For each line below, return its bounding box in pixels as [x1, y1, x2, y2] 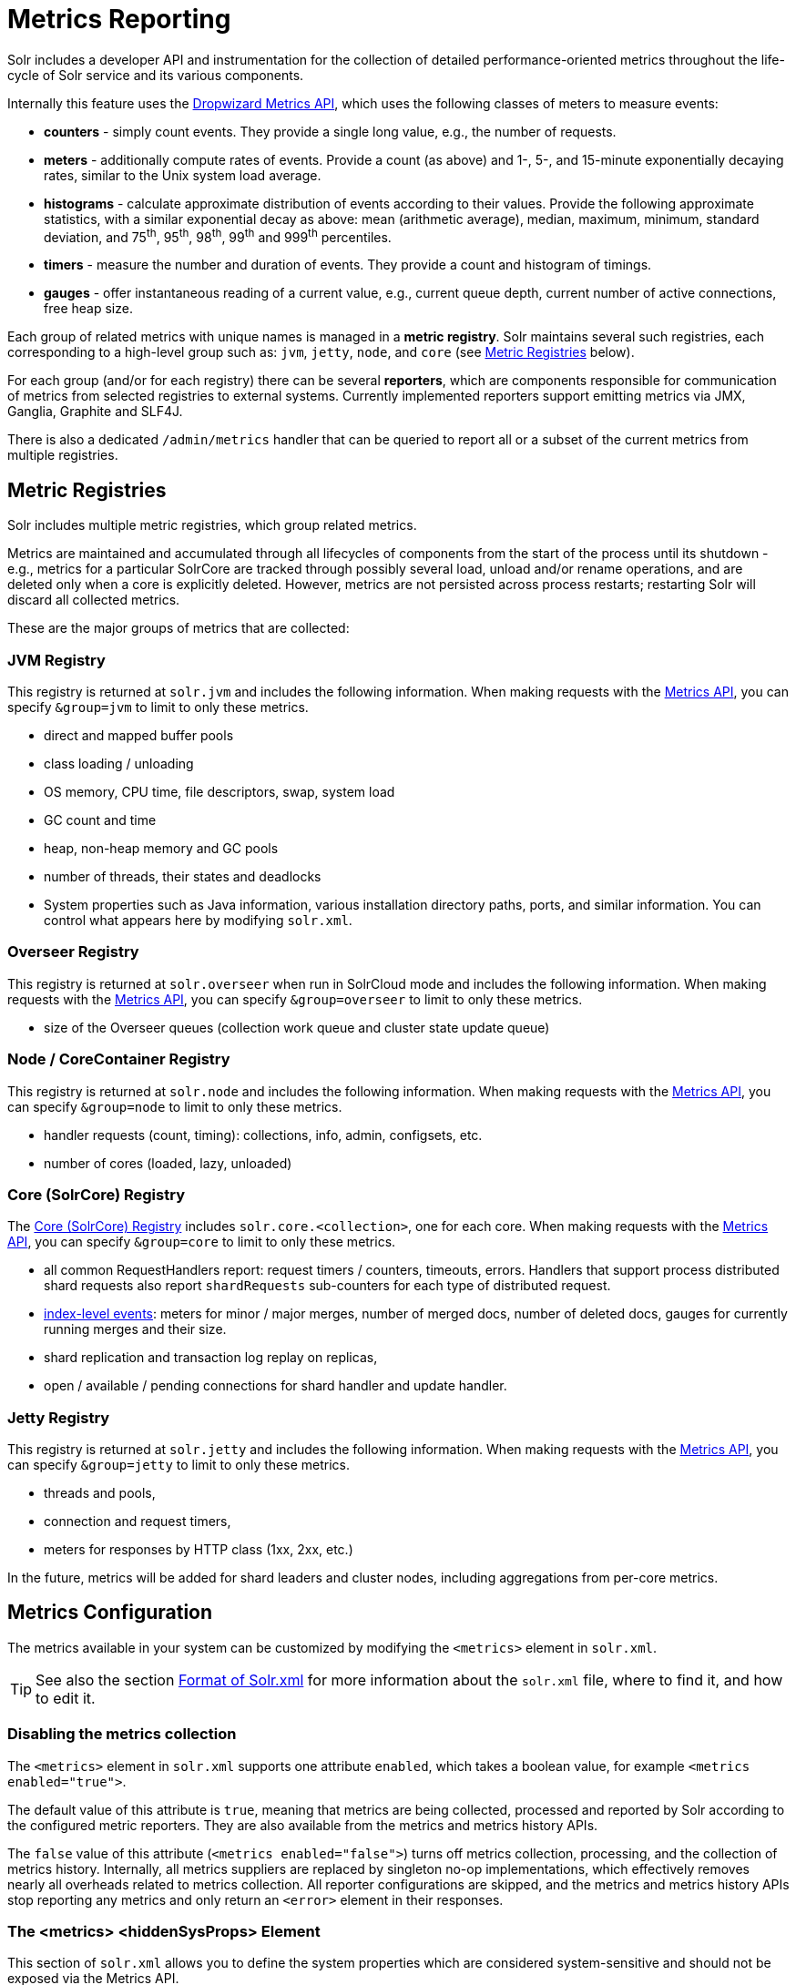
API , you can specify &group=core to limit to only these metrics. [7, 1234, 396, 1250]
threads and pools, [44, 1485, 156, 1501]
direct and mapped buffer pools [44, 728, 234, 743]
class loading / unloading [44, 756, 194, 771]
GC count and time [44, 812, 157, 828]
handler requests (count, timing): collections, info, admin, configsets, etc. [44, 1126, 483, 1143]
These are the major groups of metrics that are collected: [7, 620, 350, 636]
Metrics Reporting [7, 4, 231, 35]
